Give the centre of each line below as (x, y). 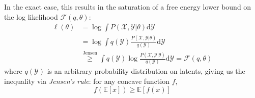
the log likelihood (31, 16)
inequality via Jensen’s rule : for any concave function (87, 81)
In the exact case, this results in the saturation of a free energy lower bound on (128, 7)
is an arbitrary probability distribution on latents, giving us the (146, 71)
